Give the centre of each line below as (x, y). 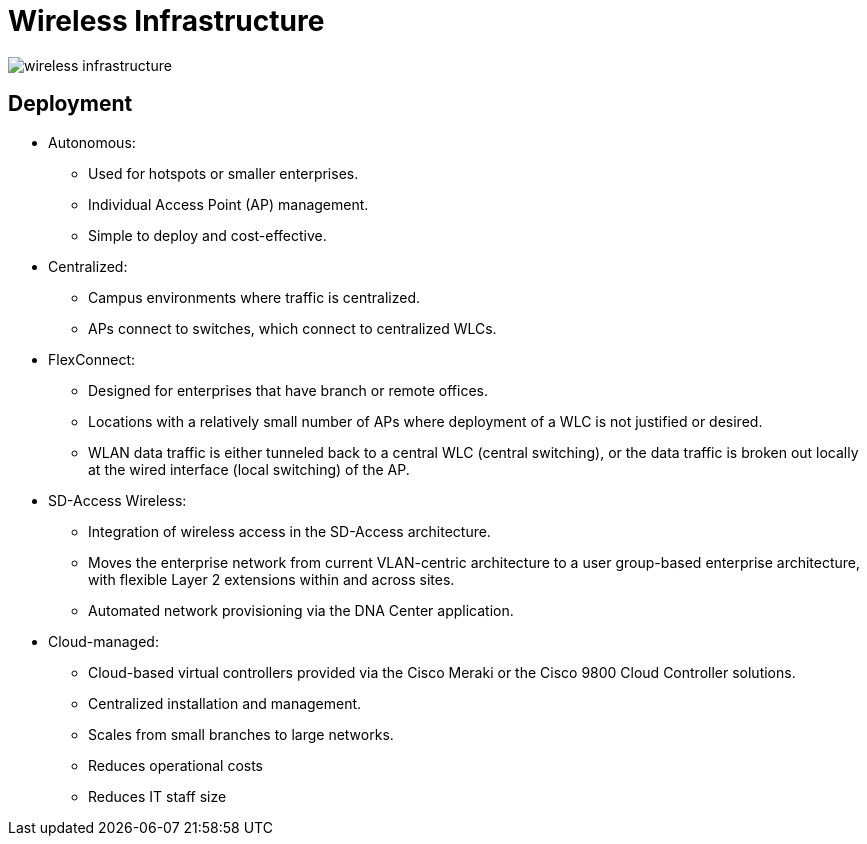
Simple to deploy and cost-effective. (207, 235)
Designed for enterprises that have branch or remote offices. (288, 390)
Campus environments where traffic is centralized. (254, 297)
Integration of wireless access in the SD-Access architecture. (289, 531)
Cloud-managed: (103, 641)
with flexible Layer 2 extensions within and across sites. (271, 579)
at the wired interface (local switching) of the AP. (249, 469)
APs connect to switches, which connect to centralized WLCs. (292, 328)
